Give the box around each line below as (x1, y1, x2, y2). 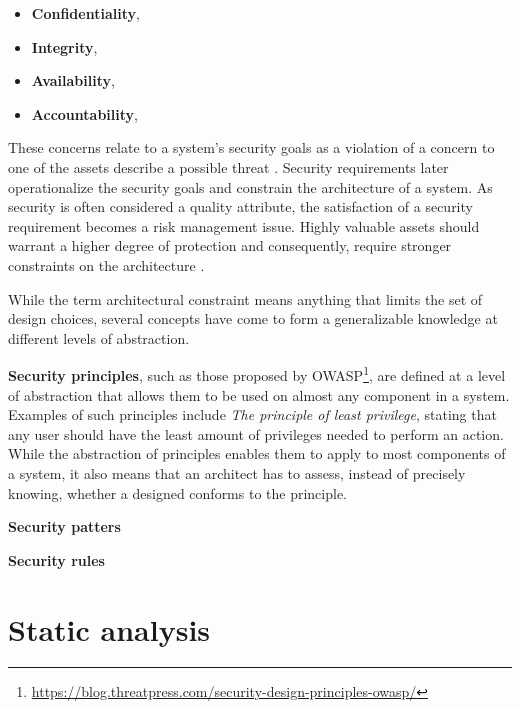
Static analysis (8, 608, 211, 649)
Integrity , (31, 36, 98, 57)
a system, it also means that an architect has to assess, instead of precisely (8, 462, 466, 483)
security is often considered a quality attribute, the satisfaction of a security (8, 196, 473, 217)
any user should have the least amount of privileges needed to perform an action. (8, 423, 504, 444)
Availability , (31, 70, 115, 91)
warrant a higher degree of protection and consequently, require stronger (8, 235, 452, 256)
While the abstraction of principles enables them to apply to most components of (8, 443, 506, 464)
